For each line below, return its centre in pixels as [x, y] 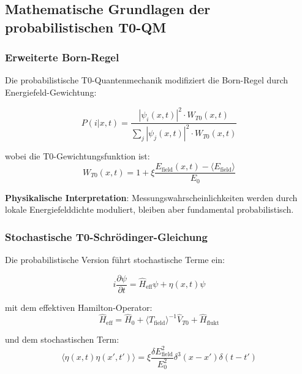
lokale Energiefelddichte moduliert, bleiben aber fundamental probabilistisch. [149, 209]
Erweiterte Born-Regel [62, 57]
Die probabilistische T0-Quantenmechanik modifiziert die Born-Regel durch [147, 80]
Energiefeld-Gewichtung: [51, 92]
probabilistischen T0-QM [86, 27]
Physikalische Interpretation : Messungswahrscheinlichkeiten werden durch [151, 197]
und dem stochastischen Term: [62, 339]
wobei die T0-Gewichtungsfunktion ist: [77, 156]
